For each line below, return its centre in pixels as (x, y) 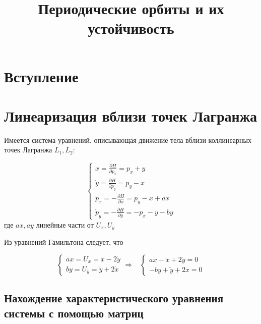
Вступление (41, 76)
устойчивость (131, 28)
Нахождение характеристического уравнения (114, 298)
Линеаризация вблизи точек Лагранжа (130, 115)
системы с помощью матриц (74, 313)
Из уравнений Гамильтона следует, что (64, 242)
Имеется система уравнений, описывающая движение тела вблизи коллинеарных (128, 140)
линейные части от (65, 224)
